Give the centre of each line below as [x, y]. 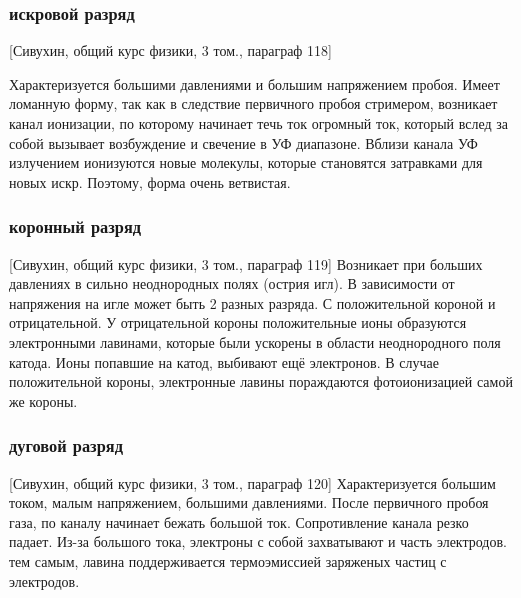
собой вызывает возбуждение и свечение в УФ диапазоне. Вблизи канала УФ [243, 142]
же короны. [43, 400]
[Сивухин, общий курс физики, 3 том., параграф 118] [170, 50]
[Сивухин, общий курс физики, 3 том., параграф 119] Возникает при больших [246, 263]
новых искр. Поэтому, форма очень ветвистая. [150, 181]
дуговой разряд [66, 445]
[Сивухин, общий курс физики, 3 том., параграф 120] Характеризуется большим [252, 482]
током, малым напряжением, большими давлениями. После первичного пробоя [249, 502]
